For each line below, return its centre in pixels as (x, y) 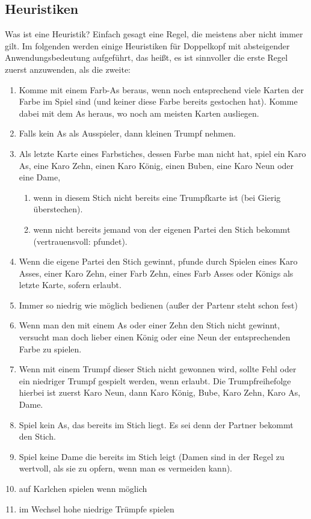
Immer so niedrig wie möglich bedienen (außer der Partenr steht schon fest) (158, 305)
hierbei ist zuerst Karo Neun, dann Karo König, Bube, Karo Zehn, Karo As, (160, 392)
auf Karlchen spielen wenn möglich (83, 489)
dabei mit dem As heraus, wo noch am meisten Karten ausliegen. (139, 113)
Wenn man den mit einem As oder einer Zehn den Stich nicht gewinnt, (149, 325)
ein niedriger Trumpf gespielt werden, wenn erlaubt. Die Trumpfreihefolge (155, 380)
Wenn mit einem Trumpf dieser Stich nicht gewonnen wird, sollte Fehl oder (158, 369)
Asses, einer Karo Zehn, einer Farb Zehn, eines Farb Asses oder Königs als (156, 273)
